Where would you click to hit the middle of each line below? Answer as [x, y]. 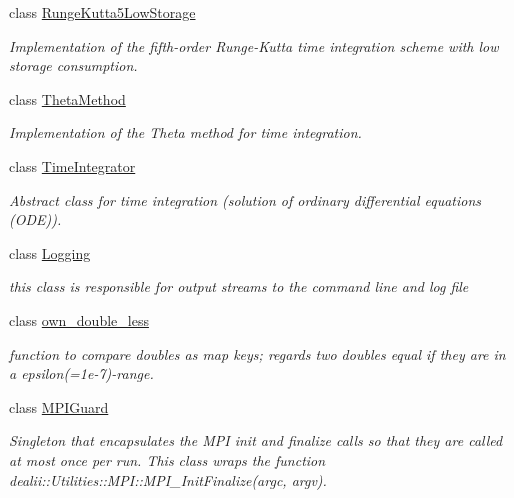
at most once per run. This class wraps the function [167, 459]
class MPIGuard [59, 406]
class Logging [50, 252]
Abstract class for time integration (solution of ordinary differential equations [245, 199]
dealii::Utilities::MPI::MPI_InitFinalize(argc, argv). [168, 479]
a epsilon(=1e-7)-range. [81, 373]
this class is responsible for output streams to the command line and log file [239, 286]
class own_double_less [79, 319]
